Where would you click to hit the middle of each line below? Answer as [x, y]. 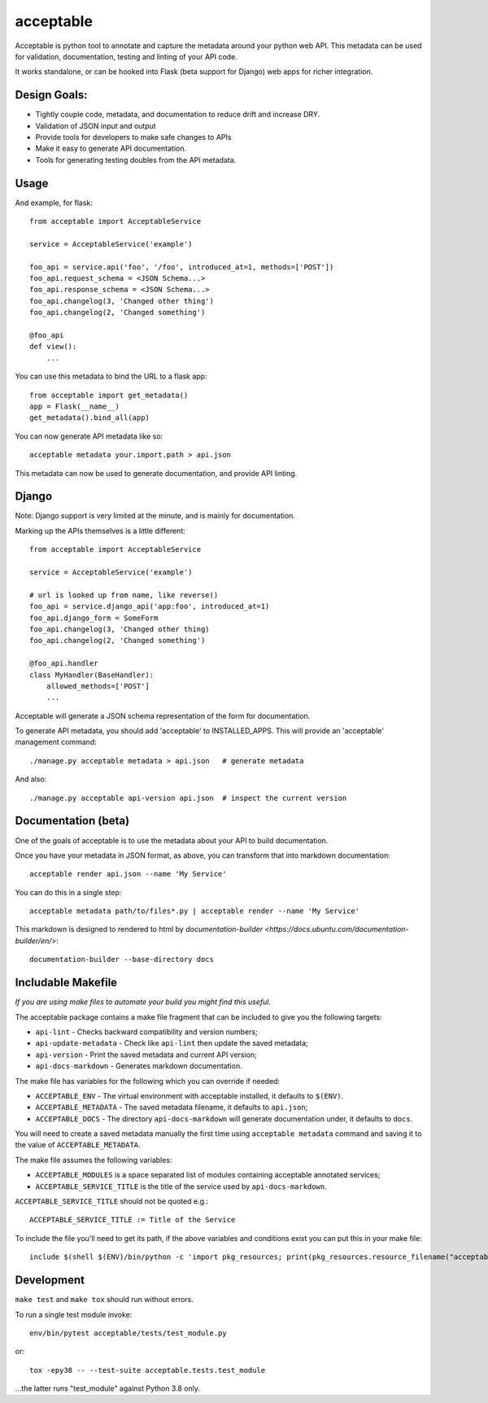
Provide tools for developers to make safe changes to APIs [133, 138]
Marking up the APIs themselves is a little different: [100, 531]
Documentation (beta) [72, 821]
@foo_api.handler [64, 664]
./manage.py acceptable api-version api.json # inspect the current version [188, 798]
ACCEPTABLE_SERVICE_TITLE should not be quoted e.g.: [112, 1201]
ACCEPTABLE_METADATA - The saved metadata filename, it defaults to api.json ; [172, 1108]
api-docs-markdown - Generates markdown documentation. [139, 1066]
